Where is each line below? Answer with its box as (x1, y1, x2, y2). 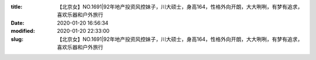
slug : (11, 35, 23, 43)
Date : (11, 19, 25, 26)
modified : (11, 28, 35, 35)
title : (11, 3, 23, 10)
